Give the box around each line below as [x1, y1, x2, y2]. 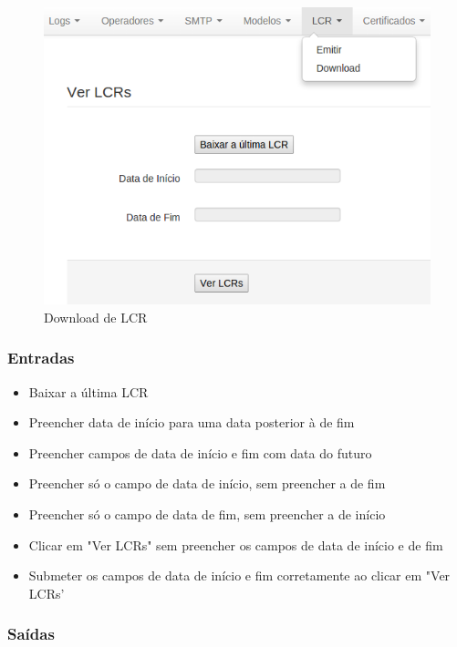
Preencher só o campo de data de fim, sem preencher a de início [28, 504, 386, 523]
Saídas [7, 622, 55, 645]
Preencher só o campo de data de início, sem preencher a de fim [28, 474, 386, 493]
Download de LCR [44, 307, 148, 326]
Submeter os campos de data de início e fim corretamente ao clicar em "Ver [28, 566, 451, 585]
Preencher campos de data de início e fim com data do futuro [28, 443, 372, 462]
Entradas [7, 346, 75, 369]
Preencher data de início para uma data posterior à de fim [28, 413, 355, 432]
